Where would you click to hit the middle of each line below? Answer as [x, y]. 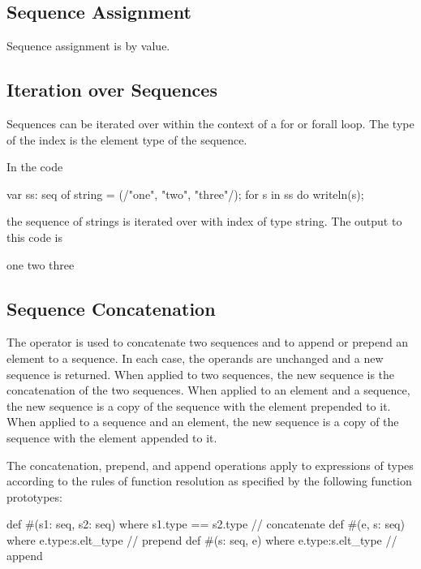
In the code [35, 167]
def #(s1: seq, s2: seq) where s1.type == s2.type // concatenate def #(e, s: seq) [206, 524]
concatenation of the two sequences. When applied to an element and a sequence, [208, 390]
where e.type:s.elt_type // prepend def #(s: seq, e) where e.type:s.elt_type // [202, 539]
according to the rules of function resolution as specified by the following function [209, 481]
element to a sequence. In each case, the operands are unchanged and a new [195, 358]
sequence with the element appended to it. [112, 437]
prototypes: [34, 496]
